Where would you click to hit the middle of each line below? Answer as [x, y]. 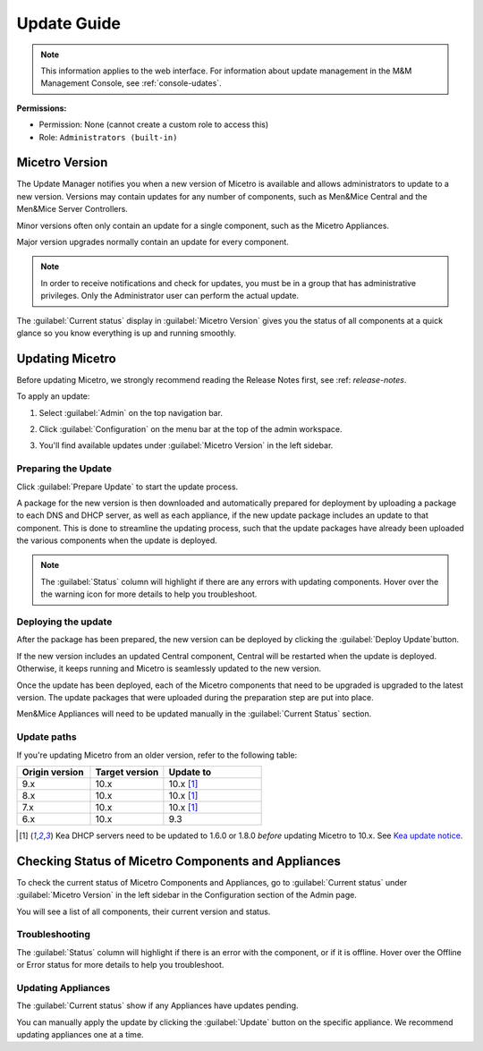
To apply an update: [53, 396]
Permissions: [42, 108]
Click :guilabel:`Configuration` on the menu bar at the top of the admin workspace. [191, 429]
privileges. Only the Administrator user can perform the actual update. [170, 296]
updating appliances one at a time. [80, 1035]
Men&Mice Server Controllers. [72, 209]
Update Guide [68, 23]
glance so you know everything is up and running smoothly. [127, 333]
